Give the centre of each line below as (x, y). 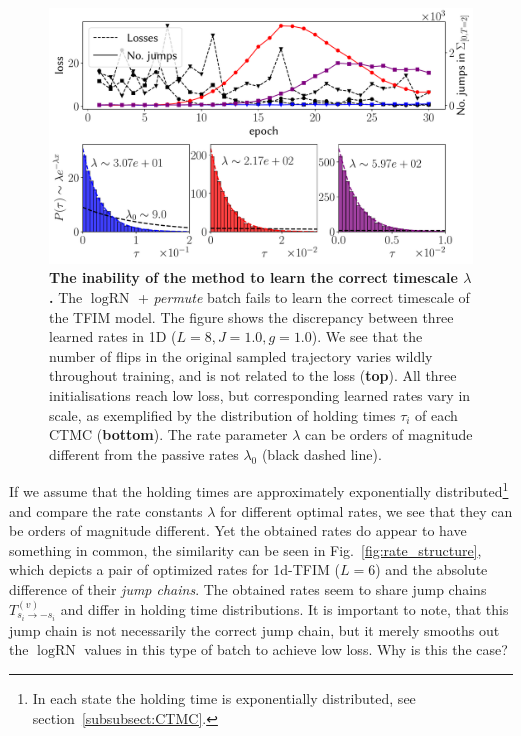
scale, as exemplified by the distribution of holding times (222, 414)
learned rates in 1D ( (113, 336)
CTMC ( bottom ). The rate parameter (168, 434)
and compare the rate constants (106, 510)
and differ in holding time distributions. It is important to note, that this (284, 608)
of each (436, 414)
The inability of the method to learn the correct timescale (253, 277)
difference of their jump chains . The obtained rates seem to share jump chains (248, 589)
